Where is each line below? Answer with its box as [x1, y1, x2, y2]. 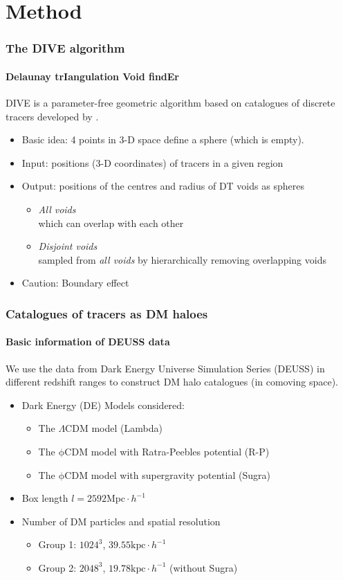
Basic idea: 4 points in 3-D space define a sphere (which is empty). [21, 132, 304, 147]
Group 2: [38, 560, 77, 574]
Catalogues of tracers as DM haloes [6, 305, 208, 322]
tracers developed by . [6, 109, 99, 123]
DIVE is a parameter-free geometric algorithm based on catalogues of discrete [6, 96, 335, 110]
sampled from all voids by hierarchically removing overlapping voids [38, 252, 326, 266]
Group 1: [38, 537, 77, 552]
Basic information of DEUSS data [6, 334, 170, 349]
